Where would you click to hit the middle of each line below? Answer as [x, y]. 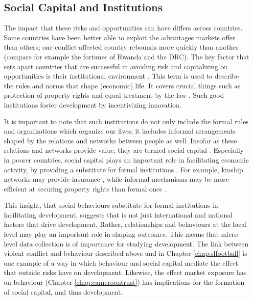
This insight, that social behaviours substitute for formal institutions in [111, 205]
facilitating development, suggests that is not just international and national [118, 214]
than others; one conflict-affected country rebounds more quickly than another [121, 47]
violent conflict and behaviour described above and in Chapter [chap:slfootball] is [126, 253]
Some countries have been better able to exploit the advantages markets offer [120, 37]
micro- [230, 234]
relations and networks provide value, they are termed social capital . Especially [124, 150]
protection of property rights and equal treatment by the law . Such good [114, 95]
